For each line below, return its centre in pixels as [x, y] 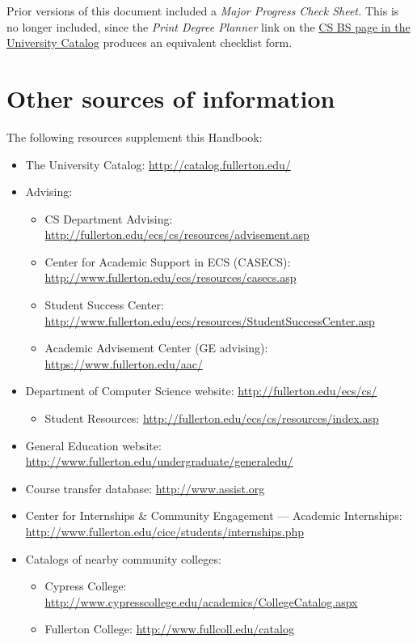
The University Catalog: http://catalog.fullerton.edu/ [158, 164]
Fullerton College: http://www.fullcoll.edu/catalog [169, 629]
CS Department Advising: [109, 218]
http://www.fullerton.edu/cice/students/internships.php [165, 531]
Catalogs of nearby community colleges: [123, 558]
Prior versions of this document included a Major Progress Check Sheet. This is [203, 11]
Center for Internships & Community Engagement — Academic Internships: [214, 515]
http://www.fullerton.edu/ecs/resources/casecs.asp [171, 277]
